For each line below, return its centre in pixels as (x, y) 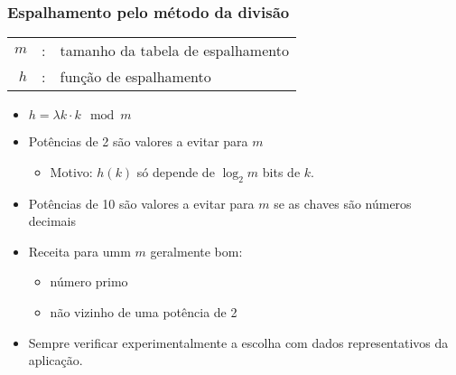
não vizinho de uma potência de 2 (144, 311)
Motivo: (71, 171)
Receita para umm (79, 251)
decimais (52, 221)
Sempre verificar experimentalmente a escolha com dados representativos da (238, 342)
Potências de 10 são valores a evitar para (141, 203)
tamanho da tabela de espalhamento (174, 51)
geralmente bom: (196, 251)
